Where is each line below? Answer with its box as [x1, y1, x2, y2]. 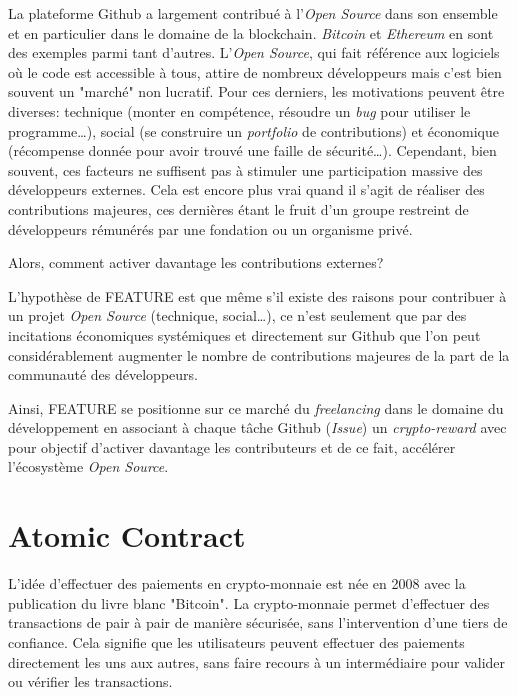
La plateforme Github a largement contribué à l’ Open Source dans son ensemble [8, 3, 498, 23]
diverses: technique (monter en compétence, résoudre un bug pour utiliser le [8, 100, 471, 121]
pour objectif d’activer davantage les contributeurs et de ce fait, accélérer [8, 436, 456, 457]
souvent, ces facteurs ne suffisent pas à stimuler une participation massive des [8, 159, 483, 180]
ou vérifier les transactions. [8, 671, 173, 692]
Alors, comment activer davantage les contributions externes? [8, 252, 384, 273]
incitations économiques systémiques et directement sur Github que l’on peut [8, 324, 481, 345]
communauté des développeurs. [8, 364, 198, 385]
